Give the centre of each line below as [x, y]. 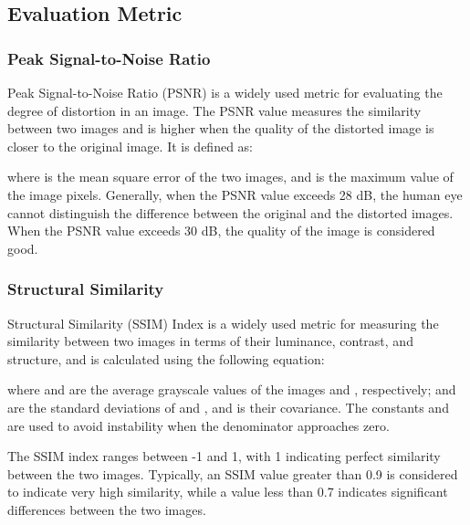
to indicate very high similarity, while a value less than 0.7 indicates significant [228, 492]
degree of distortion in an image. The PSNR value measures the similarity [214, 110]
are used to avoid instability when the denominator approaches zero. [198, 425]
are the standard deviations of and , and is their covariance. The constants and [228, 407]
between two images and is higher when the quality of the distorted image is [221, 128]
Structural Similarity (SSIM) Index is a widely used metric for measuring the [223, 323]
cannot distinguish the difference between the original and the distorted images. [230, 212]
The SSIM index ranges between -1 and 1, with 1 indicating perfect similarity [224, 456]
